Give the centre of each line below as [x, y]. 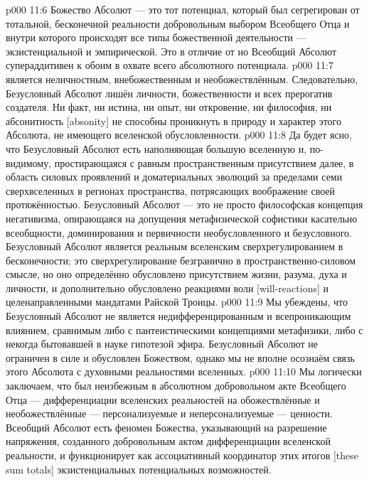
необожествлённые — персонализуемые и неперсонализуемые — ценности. [169, 413]
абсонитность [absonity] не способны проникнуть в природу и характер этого [173, 120]
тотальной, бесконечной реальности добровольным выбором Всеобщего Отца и [178, 23]
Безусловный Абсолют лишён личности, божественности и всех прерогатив [169, 93]
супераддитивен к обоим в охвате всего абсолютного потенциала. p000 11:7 [170, 65]
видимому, [29, 162]
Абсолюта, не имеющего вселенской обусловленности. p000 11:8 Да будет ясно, [179, 135]
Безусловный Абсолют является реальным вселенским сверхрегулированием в [175, 246]
